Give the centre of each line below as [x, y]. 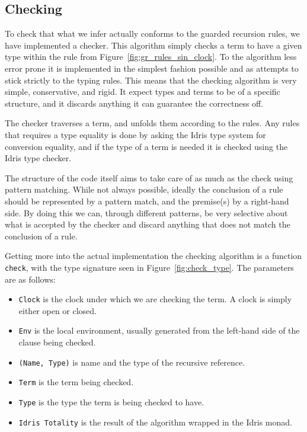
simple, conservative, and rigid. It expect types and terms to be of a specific [143, 92]
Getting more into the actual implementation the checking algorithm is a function [153, 256]
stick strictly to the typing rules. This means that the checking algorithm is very [151, 80]
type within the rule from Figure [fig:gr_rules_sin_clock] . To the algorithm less [151, 57]
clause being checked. [57, 342]
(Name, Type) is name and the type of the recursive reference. [132, 362]
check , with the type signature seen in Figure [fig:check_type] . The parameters [149, 267]
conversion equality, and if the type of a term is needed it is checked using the [146, 146]
